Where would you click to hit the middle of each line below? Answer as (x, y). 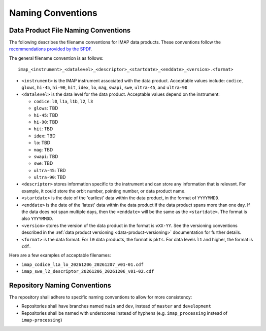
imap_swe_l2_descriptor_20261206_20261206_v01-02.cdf (88, 272)
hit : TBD (43, 129)
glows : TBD (46, 108)
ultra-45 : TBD (50, 170)
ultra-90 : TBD (50, 177)
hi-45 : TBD (46, 115)
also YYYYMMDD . (37, 219)
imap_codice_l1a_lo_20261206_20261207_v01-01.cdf (83, 264)
